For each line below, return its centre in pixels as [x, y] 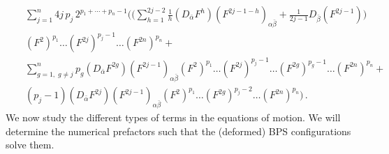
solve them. [30, 145]
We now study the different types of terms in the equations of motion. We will [173, 117]
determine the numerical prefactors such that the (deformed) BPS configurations [178, 131]
